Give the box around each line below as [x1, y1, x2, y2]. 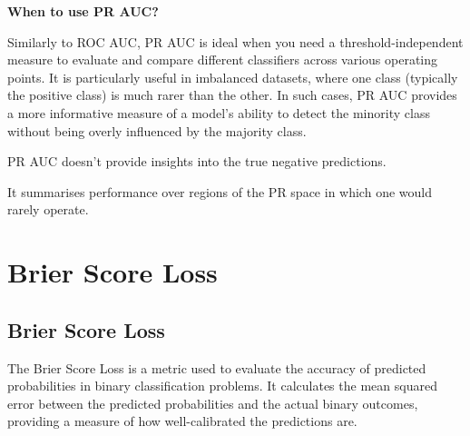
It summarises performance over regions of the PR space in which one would [7, 182, 432, 201]
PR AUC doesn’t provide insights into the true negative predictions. [7, 152, 387, 171]
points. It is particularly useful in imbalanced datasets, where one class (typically [7, 67, 458, 86]
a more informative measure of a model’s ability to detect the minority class [7, 103, 430, 122]
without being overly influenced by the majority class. [7, 121, 307, 140]
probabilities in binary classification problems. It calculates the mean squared [7, 376, 437, 395]
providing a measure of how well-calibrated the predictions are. [7, 411, 357, 431]
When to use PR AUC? [7, 2, 159, 20]
